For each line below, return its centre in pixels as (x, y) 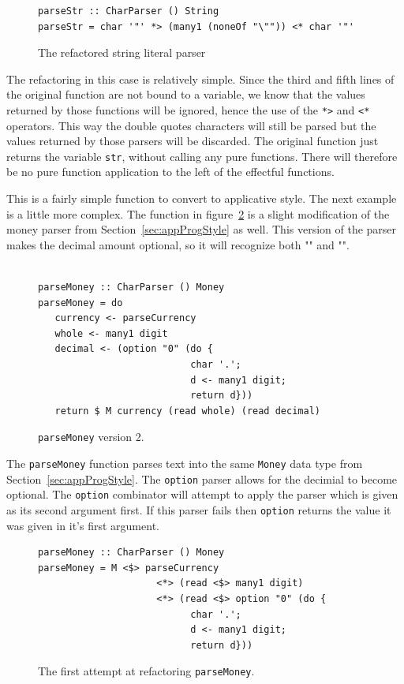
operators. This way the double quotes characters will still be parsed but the (191, 125)
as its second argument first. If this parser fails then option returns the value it (199, 510)
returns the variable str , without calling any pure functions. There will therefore (202, 156)
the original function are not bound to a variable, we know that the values (186, 94)
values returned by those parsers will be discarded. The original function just (193, 141)
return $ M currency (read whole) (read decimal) (187, 411)
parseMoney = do (80, 303)
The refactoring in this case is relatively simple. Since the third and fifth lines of (200, 78)
